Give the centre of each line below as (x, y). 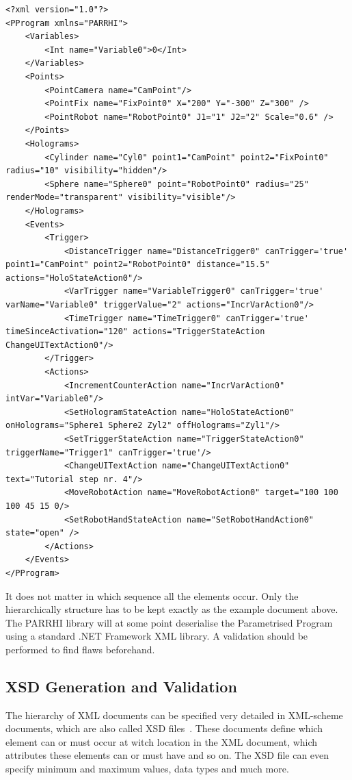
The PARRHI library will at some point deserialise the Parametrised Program (169, 622)
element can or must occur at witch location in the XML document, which (162, 741)
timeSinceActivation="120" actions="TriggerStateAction (135, 332)
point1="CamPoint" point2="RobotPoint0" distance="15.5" (138, 265)
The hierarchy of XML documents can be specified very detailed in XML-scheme (174, 715)
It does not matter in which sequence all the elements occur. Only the (152, 595)
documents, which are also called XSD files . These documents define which (164, 728)
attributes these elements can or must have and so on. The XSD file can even (167, 755)
